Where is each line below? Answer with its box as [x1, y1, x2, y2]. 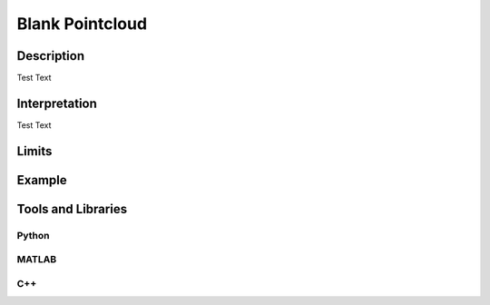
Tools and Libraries [16, 201, 127, 217]
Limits [16, 143, 53, 159]
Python [16, 229, 50, 241]
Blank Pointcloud [16, 14, 148, 34]
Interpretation [16, 95, 97, 111]
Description [16, 48, 85, 64]
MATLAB [16, 253, 57, 266]
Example [16, 172, 67, 188]
